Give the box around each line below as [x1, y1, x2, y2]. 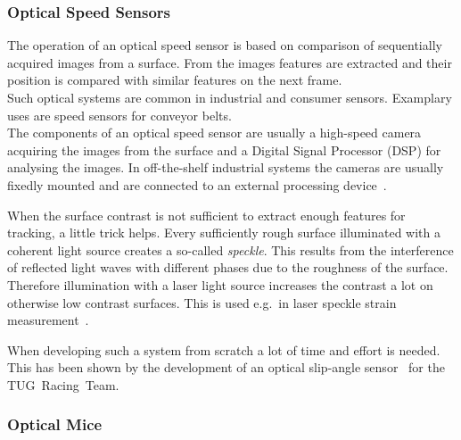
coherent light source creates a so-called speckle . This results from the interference [7, 240, 454, 259]
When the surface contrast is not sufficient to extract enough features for [7, 205, 406, 224]
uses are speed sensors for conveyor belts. [7, 105, 232, 124]
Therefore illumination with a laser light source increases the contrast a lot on [7, 275, 433, 294]
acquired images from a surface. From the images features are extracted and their [7, 53, 452, 71]
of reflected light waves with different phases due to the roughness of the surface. [7, 258, 449, 277]
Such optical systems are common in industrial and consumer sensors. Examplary [7, 88, 452, 106]
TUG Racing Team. [7, 375, 119, 394]
